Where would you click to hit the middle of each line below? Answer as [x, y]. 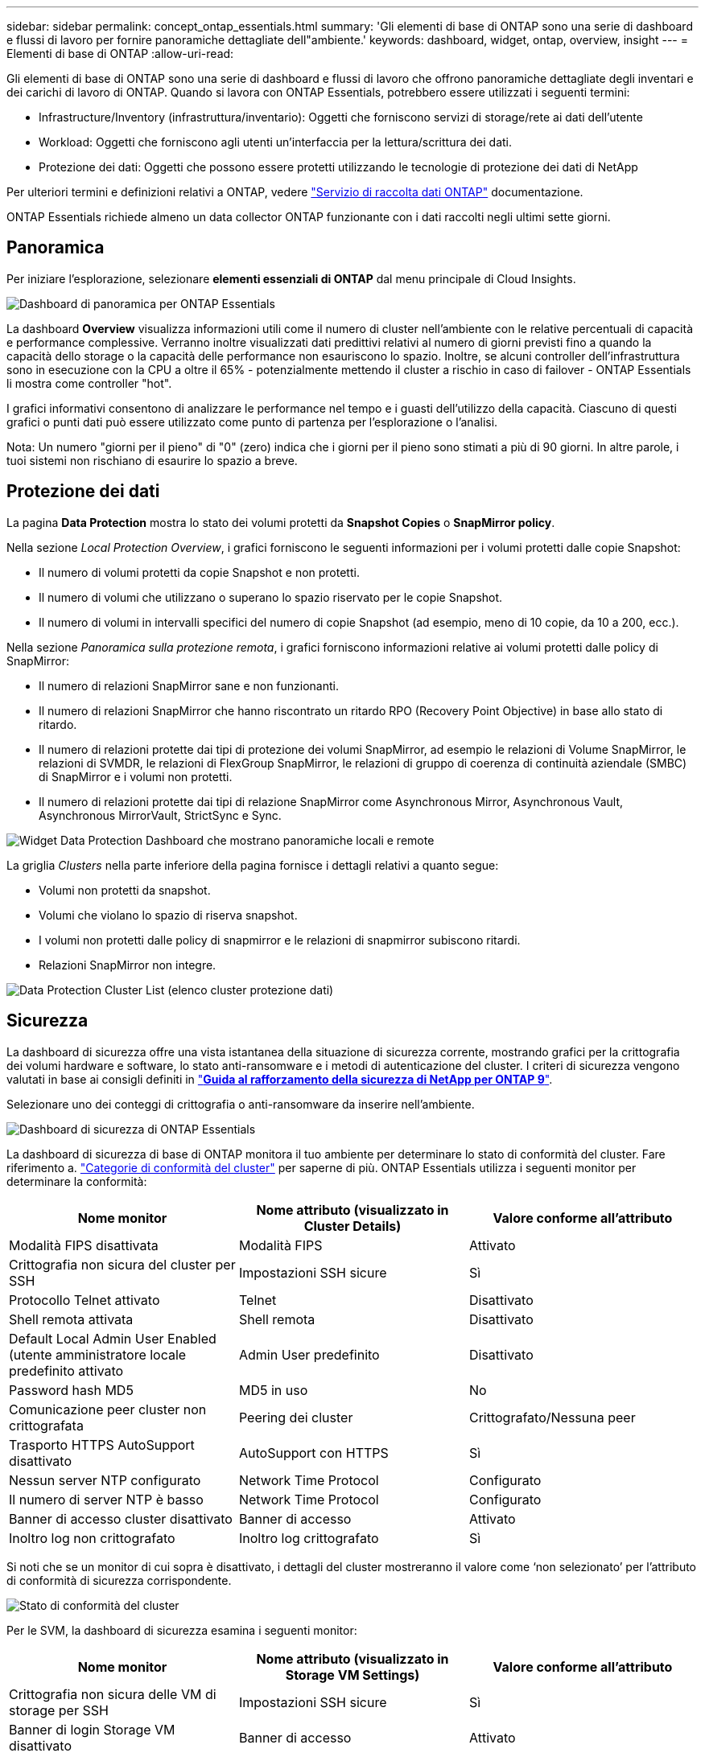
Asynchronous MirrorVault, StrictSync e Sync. [160, 815]
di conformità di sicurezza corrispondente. [119, 1580]
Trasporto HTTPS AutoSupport [102, 1444]
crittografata [46, 1425]
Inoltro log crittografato [309, 1538]
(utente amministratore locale [98, 1354]
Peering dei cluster [296, 1417]
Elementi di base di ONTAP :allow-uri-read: [120, 53]
